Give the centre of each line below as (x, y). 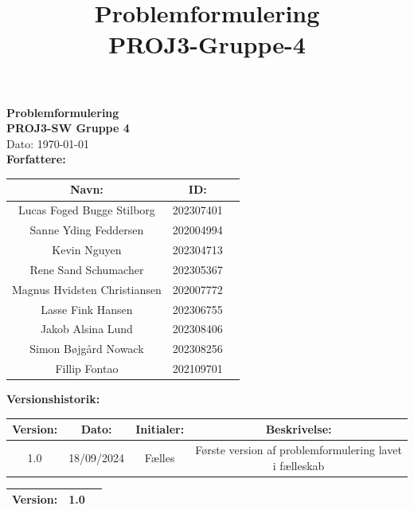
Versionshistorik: (53, 399)
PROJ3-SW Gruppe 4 (68, 128)
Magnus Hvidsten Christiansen (87, 289)
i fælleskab (299, 465)
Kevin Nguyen (87, 249)
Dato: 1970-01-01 (48, 143)
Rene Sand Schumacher (87, 269)
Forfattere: (36, 159)
